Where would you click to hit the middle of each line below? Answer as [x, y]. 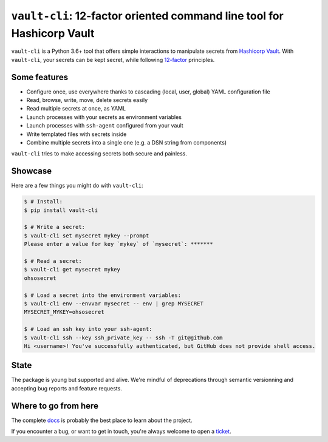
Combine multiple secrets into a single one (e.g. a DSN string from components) [127, 142]
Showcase [32, 171]
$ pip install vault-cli [61, 210]
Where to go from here [55, 406]
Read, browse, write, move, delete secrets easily [87, 100]
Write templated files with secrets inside [77, 134]
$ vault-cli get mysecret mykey [72, 270]
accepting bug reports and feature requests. [67, 388]
